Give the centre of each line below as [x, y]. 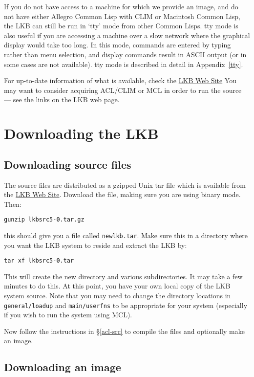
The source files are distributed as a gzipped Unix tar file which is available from [125, 185]
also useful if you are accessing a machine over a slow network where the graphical [127, 35]
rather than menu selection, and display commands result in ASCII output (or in [125, 54]
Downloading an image [63, 367]
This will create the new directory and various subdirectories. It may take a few [123, 276]
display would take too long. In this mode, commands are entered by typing [117, 45]
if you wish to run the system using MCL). [68, 315]
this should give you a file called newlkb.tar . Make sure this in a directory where [126, 235]
